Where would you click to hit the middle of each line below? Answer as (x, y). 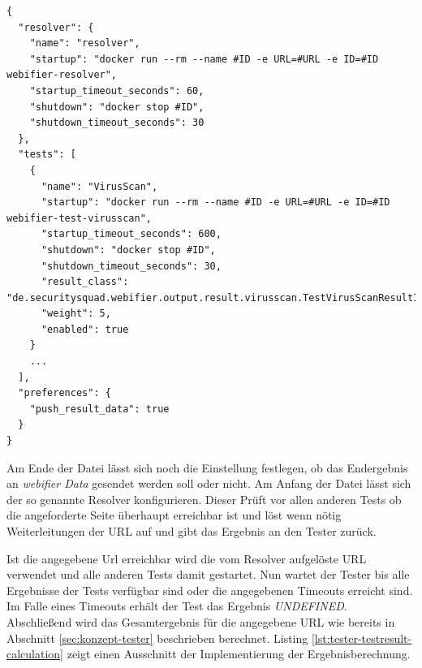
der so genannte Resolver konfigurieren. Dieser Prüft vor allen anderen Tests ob (204, 499)
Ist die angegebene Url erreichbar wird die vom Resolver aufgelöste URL (187, 558)
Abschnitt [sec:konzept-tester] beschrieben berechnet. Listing (157, 638)
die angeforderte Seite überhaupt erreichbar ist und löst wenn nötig (174, 515)
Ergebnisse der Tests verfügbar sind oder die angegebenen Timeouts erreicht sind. (210, 590)
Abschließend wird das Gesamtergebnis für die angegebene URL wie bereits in (201, 621)
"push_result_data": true (99, 409)
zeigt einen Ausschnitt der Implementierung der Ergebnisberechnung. (239, 654)
